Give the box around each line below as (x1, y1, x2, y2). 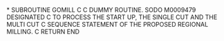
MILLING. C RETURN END (6, 27, 80, 36)
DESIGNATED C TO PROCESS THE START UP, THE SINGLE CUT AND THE (6, 13, 218, 21)
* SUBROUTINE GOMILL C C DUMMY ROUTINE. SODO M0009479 (6, 6, 196, 14)
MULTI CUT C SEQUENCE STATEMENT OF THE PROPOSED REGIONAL (6, 20, 209, 28)
